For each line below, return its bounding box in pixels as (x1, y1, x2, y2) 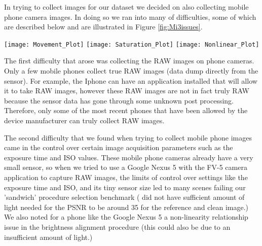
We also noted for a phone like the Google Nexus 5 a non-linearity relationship (4, 212, 248, 222)
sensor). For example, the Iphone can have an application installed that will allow (4, 75, 257, 86)
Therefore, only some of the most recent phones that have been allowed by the (4, 105, 248, 116)
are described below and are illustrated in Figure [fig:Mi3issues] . (4, 21, 203, 32)
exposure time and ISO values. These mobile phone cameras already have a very (4, 152, 253, 162)
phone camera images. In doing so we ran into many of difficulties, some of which (4, 11, 256, 22)
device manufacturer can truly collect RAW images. (4, 115, 165, 125)
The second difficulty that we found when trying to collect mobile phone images (4, 132, 252, 143)
